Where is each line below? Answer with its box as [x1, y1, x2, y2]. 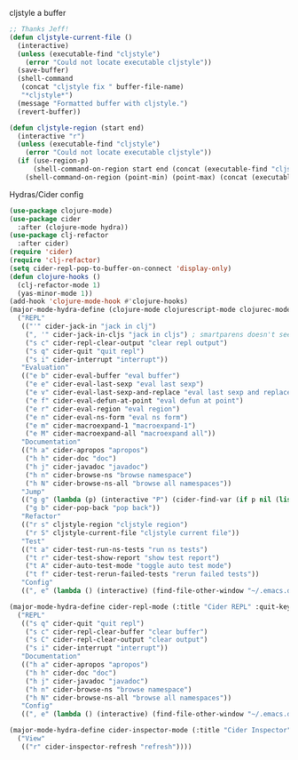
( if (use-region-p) [17, 156, 90, 165]
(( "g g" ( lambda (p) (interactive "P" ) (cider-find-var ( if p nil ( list [20, 495, 295, 505]
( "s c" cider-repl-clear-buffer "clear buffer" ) [25, 627, 208, 636]
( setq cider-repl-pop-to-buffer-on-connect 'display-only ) [9, 264, 232, 273]
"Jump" [20, 487, 46, 496]
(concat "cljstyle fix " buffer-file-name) [20, 83, 184, 92]
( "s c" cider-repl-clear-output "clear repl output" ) [25, 338, 228, 348]
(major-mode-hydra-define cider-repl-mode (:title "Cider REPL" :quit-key [9, 602, 292, 612]
